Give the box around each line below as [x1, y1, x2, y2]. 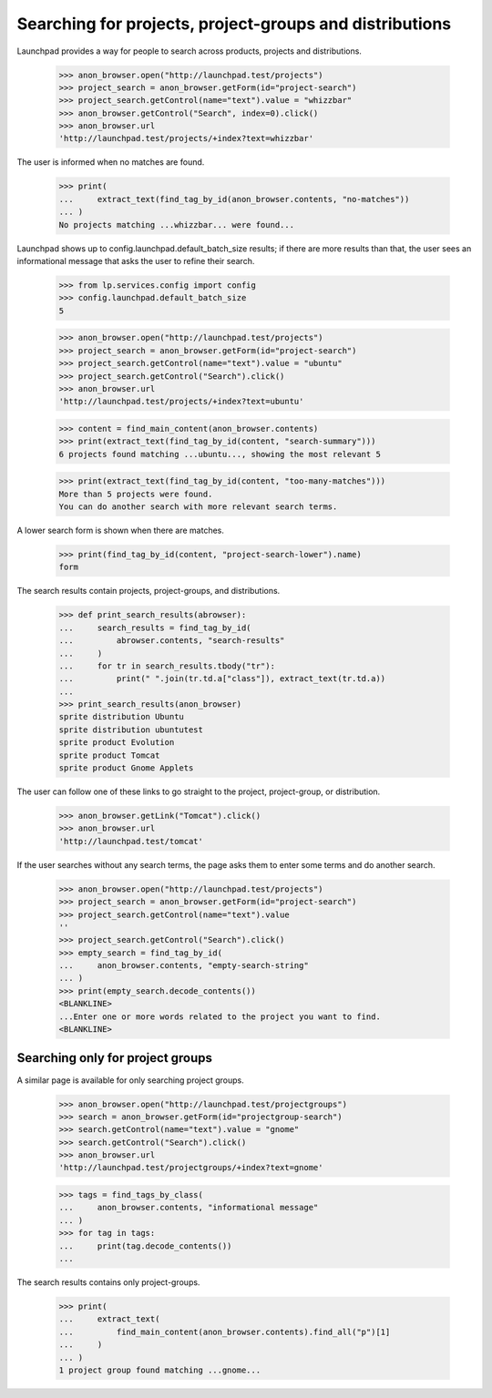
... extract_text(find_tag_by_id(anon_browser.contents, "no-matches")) [58, 194, 410, 204]
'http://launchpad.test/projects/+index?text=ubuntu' [58, 396, 304, 407]
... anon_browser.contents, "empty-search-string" [58, 961, 309, 971]
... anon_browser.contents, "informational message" [58, 1202, 319, 1213]
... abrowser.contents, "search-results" [58, 636, 285, 646]
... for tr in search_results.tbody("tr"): [58, 660, 275, 671]
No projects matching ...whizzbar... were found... [58, 219, 295, 230]
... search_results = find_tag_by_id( [58, 622, 251, 633]
